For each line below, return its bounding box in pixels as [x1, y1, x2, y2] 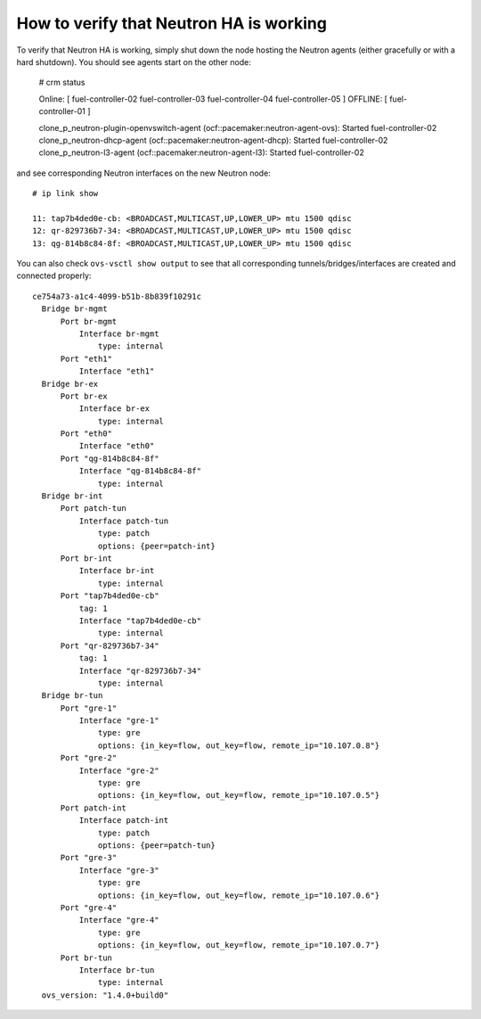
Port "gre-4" [60, 902, 118, 913]
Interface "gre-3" [78, 865, 159, 875]
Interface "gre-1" [78, 716, 159, 726]
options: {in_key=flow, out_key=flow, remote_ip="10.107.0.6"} [98, 890, 380, 900]
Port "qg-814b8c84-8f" [60, 453, 159, 464]
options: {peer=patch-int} [98, 540, 216, 551]
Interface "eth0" [78, 441, 155, 451]
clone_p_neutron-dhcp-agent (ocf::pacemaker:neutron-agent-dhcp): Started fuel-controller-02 [38, 135, 388, 145]
